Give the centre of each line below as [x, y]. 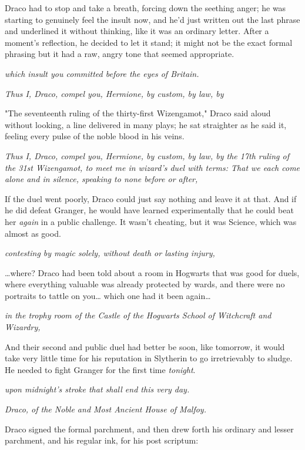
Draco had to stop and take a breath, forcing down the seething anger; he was [145, 8]
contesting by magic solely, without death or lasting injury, [110, 253]
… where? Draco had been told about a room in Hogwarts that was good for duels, [152, 272]
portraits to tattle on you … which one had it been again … [108, 295]
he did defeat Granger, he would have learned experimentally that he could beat [149, 210]
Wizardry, [23, 327]
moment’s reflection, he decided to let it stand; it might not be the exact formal [149, 42]
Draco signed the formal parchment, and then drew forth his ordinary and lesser [149, 429]
